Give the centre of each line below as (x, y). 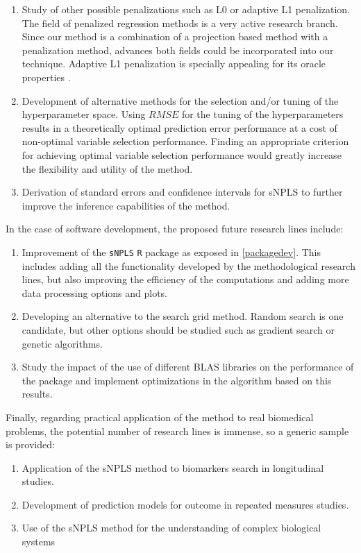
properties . (46, 77)
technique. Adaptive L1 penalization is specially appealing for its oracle (174, 63)
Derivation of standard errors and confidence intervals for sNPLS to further (182, 192)
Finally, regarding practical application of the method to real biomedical (160, 417)
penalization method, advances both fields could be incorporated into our (178, 50)
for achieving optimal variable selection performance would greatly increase (182, 154)
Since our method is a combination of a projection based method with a (175, 36)
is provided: (30, 444)
